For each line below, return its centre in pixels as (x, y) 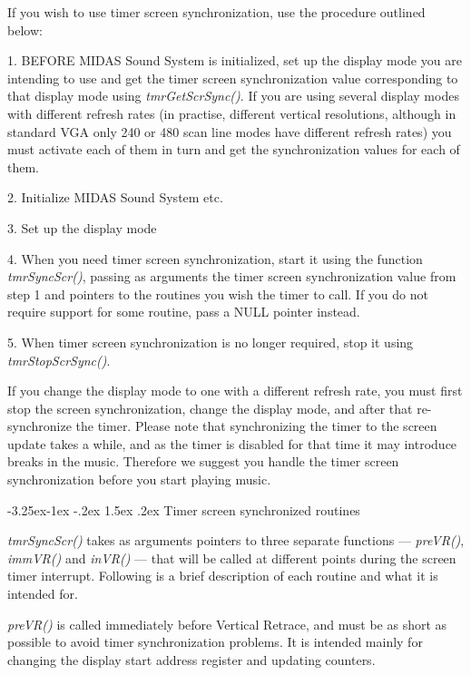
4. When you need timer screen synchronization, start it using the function (215, 258)
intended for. (43, 594)
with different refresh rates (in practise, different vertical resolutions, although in (232, 113)
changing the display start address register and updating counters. (191, 659)
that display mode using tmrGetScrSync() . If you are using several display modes (233, 96)
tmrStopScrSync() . (59, 360)
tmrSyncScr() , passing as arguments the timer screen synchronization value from (232, 276)
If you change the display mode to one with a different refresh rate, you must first (235, 391)
